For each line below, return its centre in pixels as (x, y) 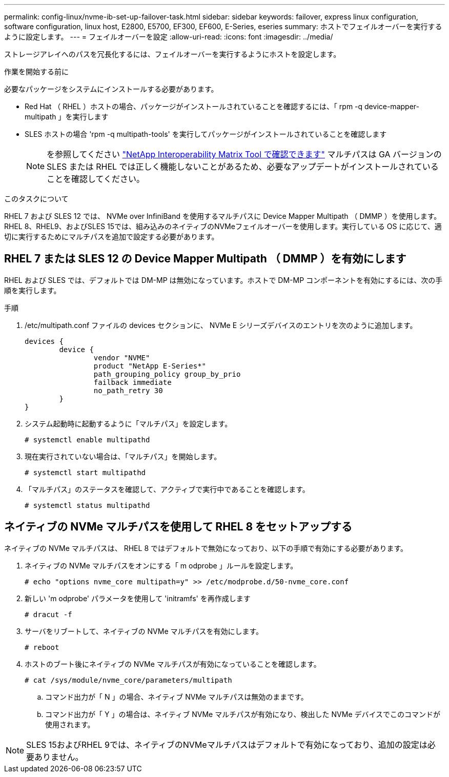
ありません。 (59, 757)
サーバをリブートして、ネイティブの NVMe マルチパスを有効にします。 (144, 631)
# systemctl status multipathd (87, 505)
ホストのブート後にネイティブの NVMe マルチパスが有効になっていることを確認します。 (173, 664)
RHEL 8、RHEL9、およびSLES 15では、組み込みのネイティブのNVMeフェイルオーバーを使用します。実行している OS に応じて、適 (223, 226)
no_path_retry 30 (128, 390)
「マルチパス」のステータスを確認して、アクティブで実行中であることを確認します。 (167, 489)
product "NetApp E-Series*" (150, 366)
